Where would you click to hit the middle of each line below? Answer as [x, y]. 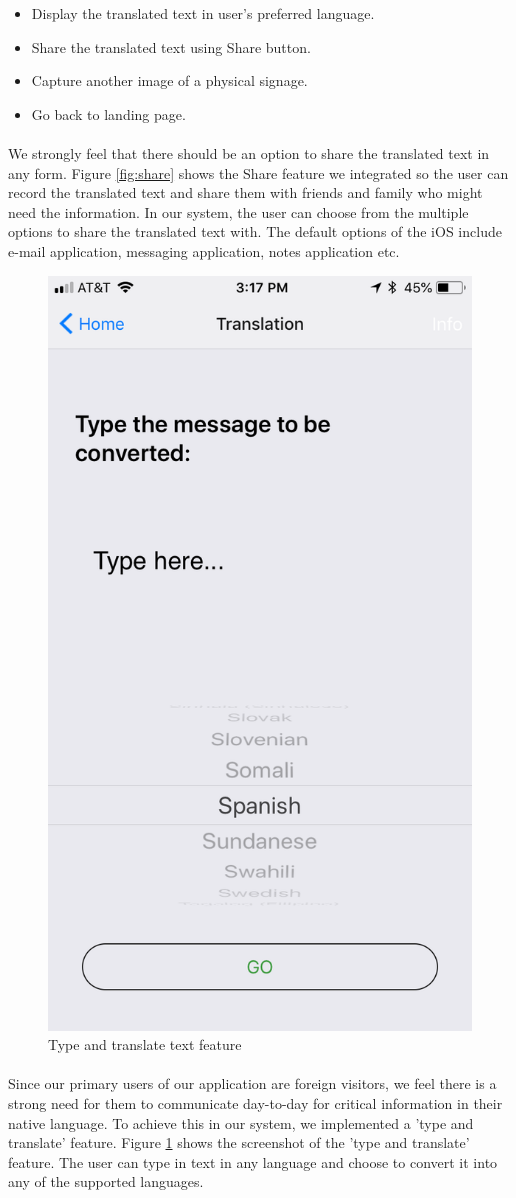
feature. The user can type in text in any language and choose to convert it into [253, 1161]
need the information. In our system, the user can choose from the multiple [238, 211]
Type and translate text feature [145, 1044]
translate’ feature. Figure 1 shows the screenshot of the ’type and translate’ [239, 1142]
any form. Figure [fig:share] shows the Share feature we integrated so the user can [258, 172]
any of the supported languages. [106, 1181]
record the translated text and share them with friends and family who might [245, 192]
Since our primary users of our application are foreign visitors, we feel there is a [252, 1083]
